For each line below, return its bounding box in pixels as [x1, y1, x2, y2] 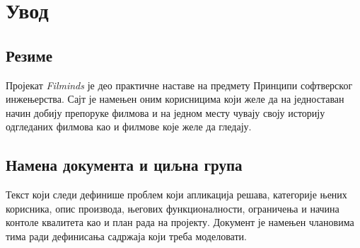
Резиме [6, 44, 53, 66]
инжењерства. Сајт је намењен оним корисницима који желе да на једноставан [6, 91, 344, 106]
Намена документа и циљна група [6, 154, 243, 176]
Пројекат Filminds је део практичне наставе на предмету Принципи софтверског [6, 77, 353, 92]
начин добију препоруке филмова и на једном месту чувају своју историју [6, 105, 325, 120]
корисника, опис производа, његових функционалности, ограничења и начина [6, 201, 339, 215]
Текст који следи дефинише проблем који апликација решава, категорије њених [6, 187, 347, 202]
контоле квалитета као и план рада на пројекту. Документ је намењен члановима [6, 215, 354, 230]
